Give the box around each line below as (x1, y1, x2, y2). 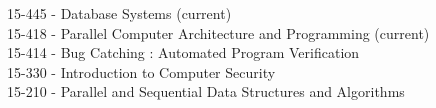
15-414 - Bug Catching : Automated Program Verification (7, 42, 360, 63)
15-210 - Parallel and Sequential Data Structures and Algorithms (7, 81, 405, 102)
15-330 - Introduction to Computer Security (7, 61, 276, 82)
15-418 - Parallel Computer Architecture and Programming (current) (7, 22, 430, 43)
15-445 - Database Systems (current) (7, 3, 232, 23)
